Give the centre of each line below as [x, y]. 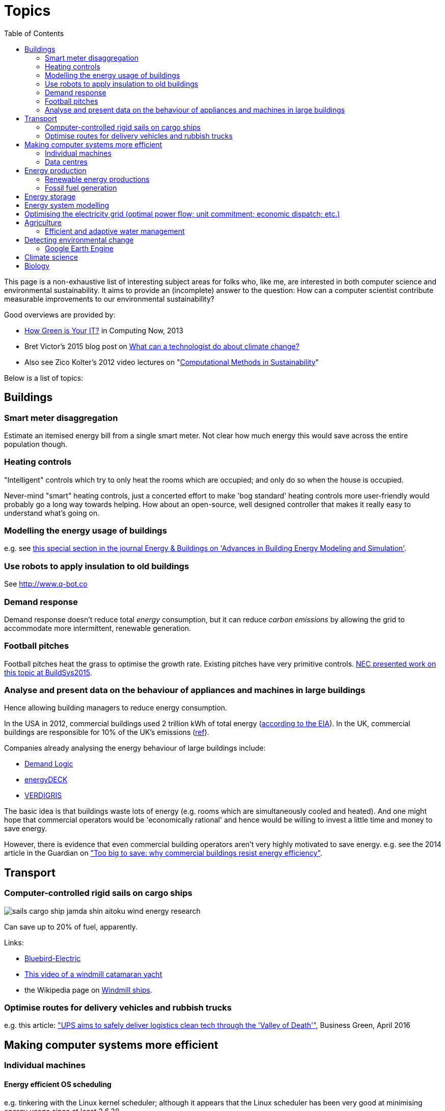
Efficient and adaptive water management [115, 231]
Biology [37, 266]
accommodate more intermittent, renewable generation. [98, 628]
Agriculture [43, 222]
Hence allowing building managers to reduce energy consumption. [116, 708]
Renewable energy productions [97, 179]
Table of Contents [34, 33]
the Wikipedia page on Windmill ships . [89, 990]
